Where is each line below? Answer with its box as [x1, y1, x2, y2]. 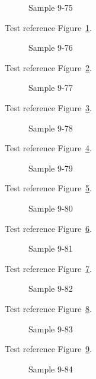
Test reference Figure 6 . [5, 222, 92, 234]
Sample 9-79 [28, 161, 73, 174]
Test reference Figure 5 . [5, 182, 92, 194]
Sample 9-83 [28, 322, 73, 335]
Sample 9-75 [28, 1, 73, 13]
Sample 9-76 [28, 41, 73, 54]
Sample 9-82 [28, 282, 73, 295]
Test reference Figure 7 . [5, 262, 92, 274]
